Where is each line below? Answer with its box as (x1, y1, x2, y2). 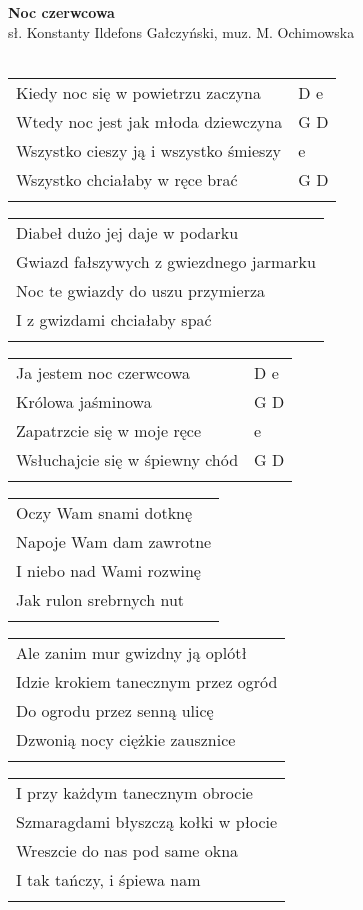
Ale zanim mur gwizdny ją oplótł (16, 640, 247, 664)
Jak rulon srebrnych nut (16, 587, 185, 611)
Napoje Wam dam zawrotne (16, 529, 212, 553)
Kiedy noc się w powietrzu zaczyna (16, 80, 261, 104)
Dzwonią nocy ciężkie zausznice (16, 727, 236, 751)
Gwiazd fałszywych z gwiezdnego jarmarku (16, 249, 316, 273)
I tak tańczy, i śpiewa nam (16, 867, 201, 891)
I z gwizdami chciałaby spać (16, 307, 212, 331)
